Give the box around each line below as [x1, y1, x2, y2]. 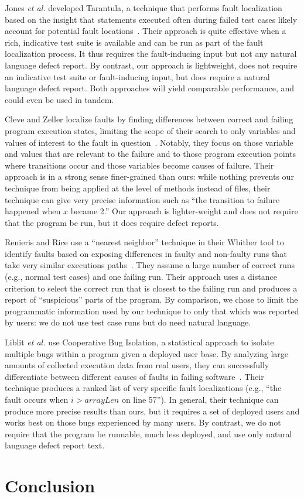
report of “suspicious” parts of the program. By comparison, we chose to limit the [5, 293, 298, 306]
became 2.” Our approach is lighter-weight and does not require [70, 205, 298, 217]
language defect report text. [5, 439, 105, 451]
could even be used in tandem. [5, 93, 114, 105]
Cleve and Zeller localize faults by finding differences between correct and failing [5, 113, 293, 125]
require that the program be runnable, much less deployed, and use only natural [5, 427, 292, 440]
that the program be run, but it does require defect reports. [5, 216, 219, 228]
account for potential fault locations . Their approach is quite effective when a [5, 25, 286, 37]
